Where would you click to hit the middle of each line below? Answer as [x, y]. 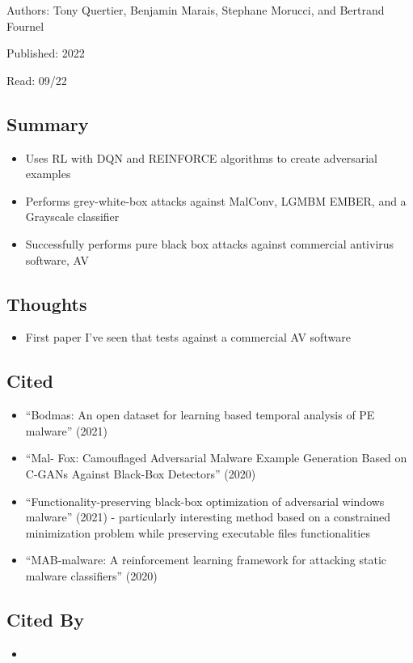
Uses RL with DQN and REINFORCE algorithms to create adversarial [202, 157]
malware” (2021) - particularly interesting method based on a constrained [208, 517]
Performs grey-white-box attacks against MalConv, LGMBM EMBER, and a [216, 200]
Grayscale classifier [72, 217]
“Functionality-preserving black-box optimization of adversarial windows [205, 501]
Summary [48, 123]
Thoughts [47, 303]
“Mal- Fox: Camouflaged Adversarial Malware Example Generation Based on [216, 458]
